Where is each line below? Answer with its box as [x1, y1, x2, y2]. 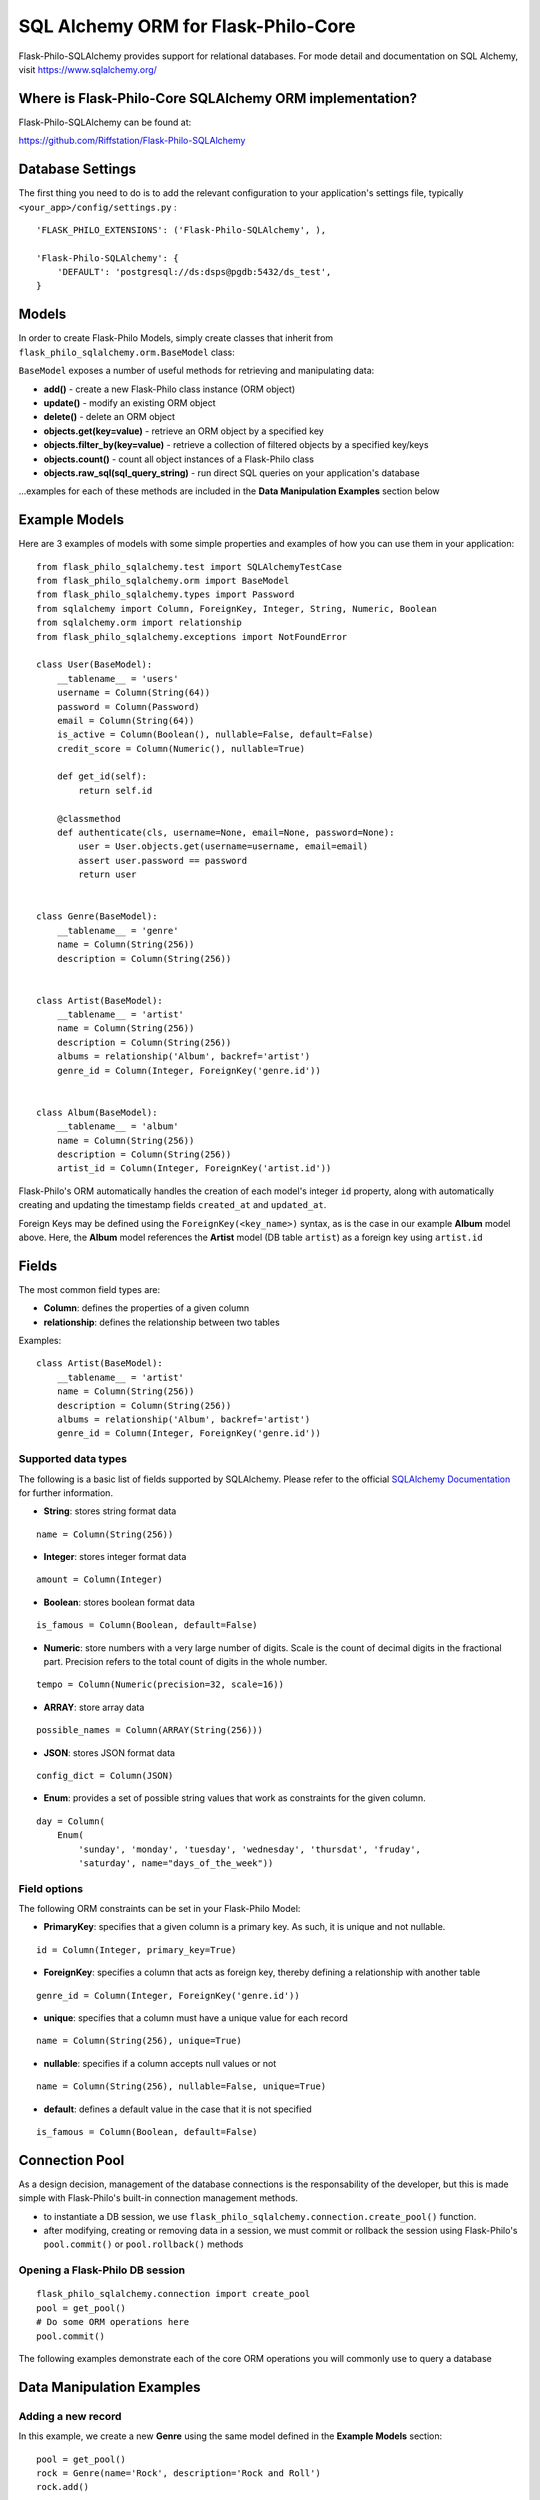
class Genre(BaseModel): [36, 911, 158, 922]
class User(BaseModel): [36, 659, 153, 670]
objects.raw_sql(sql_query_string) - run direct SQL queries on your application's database [43, 466, 420, 479]
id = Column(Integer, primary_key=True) [36, 1944, 237, 1955]
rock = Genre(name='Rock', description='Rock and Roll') [36, 2467, 322, 2479]
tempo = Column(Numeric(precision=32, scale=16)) [36, 1679, 285, 1690]
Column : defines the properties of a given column [43, 1302, 250, 1314]
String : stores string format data [43, 1505, 177, 1517]
